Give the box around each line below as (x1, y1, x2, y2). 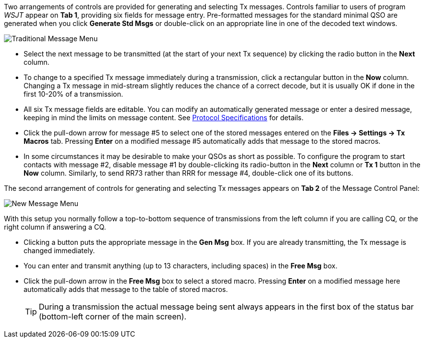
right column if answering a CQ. (4, 223, 106, 231)
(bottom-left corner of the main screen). (39, 312, 187, 321)
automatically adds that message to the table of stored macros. (24, 285, 228, 293)
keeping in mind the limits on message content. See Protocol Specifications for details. (24, 113, 304, 122)
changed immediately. (24, 246, 95, 255)
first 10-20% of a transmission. (24, 90, 123, 98)
